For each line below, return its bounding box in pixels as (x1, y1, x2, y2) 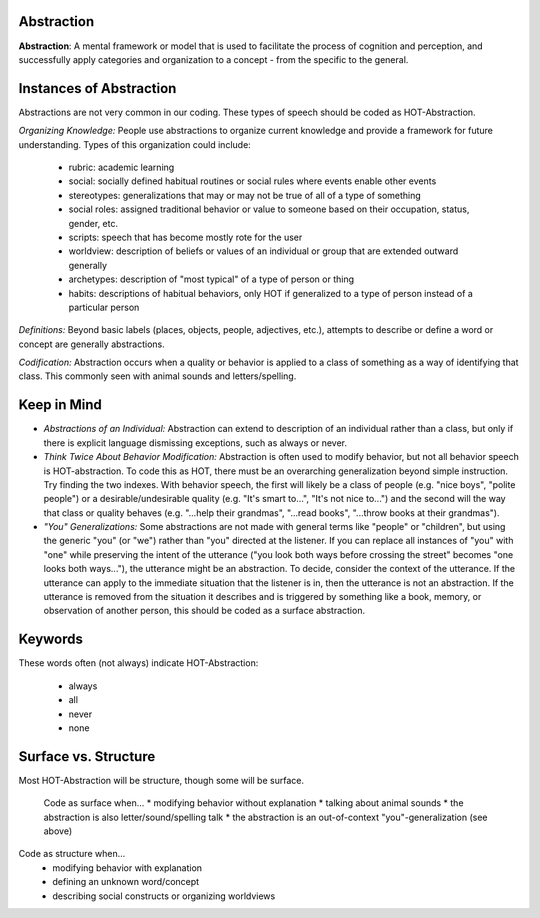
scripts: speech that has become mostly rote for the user (68, 231, 303, 243)
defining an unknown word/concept (52, 876, 200, 888)
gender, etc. (68, 217, 119, 229)
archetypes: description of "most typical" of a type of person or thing (68, 273, 355, 285)
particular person (68, 301, 140, 313)
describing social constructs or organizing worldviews (52, 890, 276, 902)
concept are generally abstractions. (18, 338, 165, 350)
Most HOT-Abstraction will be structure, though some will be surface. (18, 774, 305, 786)
